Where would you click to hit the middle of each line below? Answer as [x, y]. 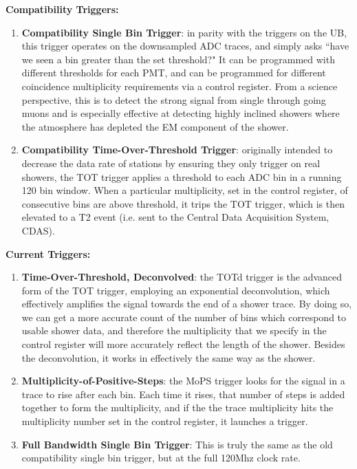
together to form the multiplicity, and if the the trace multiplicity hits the [177, 407]
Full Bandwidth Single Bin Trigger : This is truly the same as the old [177, 444]
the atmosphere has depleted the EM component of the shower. [155, 126]
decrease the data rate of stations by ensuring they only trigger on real [171, 163]
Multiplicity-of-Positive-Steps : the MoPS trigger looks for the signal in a [183, 381]
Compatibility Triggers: [62, 9]
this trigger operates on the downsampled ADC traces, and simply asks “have [185, 46]
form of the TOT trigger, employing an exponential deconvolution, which [176, 290]
